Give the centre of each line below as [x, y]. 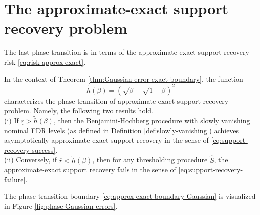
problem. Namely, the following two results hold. [79, 111]
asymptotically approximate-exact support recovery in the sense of [106, 140]
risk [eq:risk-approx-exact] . [45, 61]
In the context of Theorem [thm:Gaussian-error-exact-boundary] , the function [124, 78]
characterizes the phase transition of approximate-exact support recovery [116, 100]
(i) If [11, 120]
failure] [15, 179]
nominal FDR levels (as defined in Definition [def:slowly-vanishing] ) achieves [122, 130]
